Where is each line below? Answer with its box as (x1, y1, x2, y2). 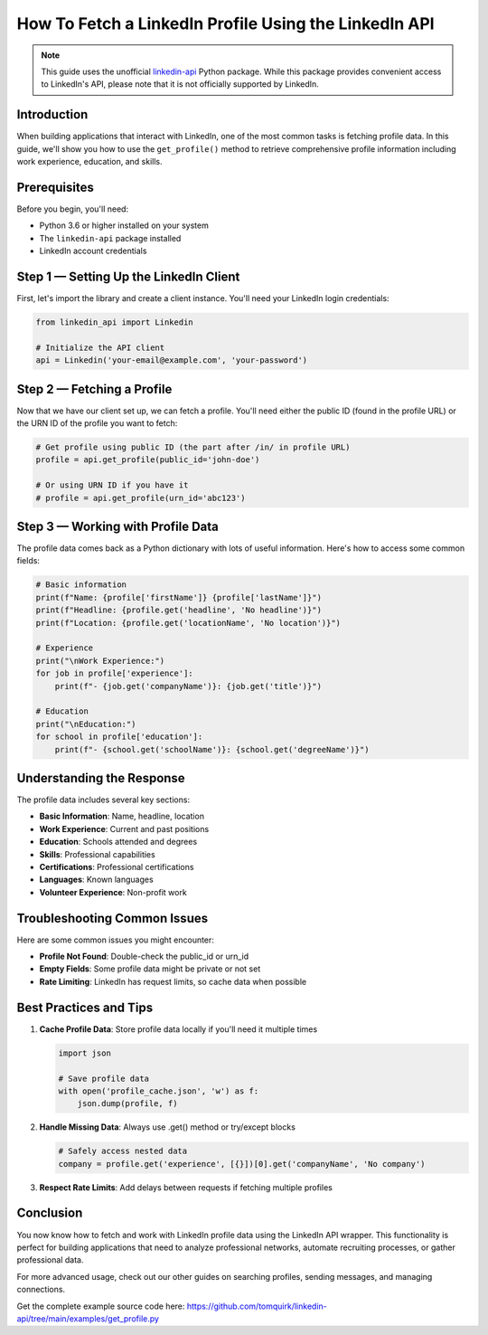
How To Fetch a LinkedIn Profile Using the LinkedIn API (16, 14, 435, 33)
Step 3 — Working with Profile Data (16, 519, 219, 534)
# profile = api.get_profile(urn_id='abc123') (35, 493, 246, 503)
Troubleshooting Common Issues (16, 910, 208, 926)
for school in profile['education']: (35, 732, 203, 742)
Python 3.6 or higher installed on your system (39, 220, 210, 231)
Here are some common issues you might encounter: (16, 934, 214, 945)
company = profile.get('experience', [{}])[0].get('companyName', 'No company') (58, 1159, 426, 1169)
